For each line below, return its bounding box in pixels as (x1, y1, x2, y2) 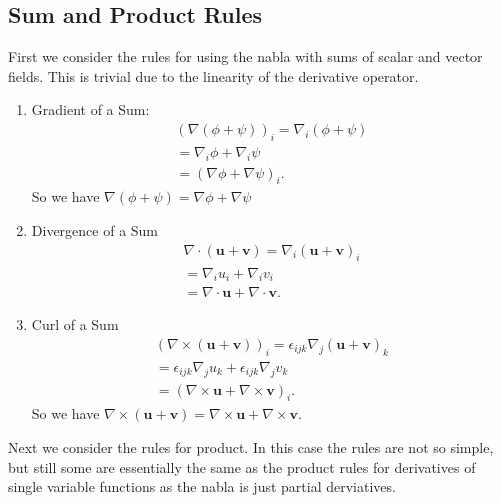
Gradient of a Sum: (31, 99, 150, 120)
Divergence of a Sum (31, 220, 159, 241)
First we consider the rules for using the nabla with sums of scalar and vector (8, 46, 483, 67)
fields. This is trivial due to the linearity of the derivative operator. (8, 65, 419, 86)
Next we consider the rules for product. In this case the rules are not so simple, (8, 437, 494, 458)
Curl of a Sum (31, 314, 119, 335)
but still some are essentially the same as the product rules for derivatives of (8, 456, 476, 477)
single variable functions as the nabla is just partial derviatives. (8, 476, 396, 497)
